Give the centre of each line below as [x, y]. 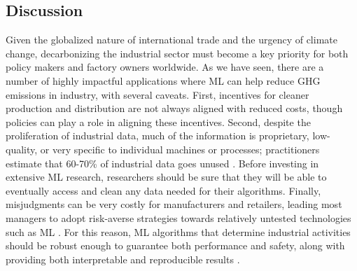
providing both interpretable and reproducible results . [123, 259]
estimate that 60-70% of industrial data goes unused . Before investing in [162, 163]
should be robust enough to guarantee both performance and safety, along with [175, 245]
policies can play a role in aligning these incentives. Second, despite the [158, 121]
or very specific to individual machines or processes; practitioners [180, 149]
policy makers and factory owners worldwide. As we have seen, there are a [165, 67]
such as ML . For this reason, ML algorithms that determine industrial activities [178, 231]
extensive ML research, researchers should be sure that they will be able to [166, 177]
